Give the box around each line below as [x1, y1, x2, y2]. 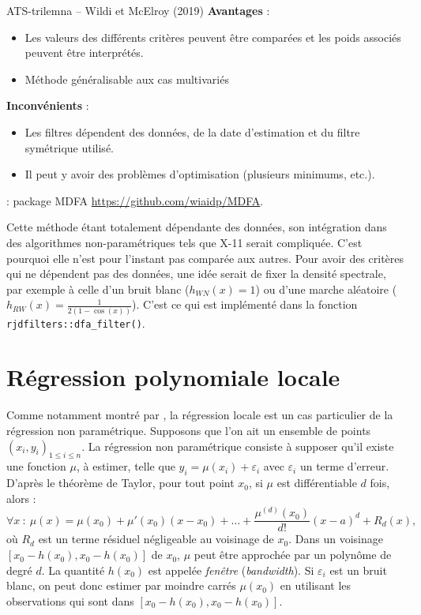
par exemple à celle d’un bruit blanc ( [6, 280, 190, 297]
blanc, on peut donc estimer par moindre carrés [6, 577, 236, 594]
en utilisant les [280, 577, 351, 594]
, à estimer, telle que [76, 458, 175, 474]
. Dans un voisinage [288, 531, 383, 547]
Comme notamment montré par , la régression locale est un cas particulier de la [6, 407, 393, 423]
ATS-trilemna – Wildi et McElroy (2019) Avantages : [6, 2, 270, 18]
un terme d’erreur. [299, 458, 389, 474]
